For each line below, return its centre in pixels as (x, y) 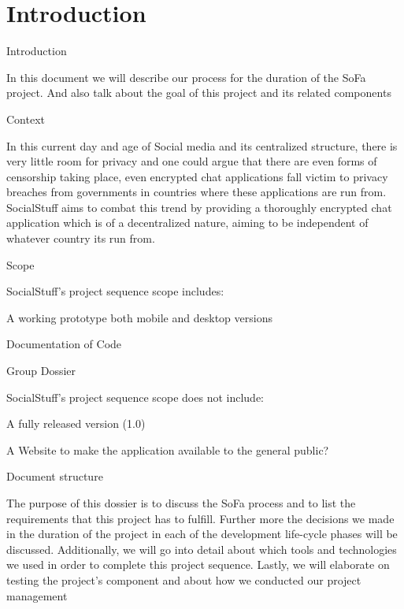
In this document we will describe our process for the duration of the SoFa (186, 77)
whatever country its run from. (81, 238)
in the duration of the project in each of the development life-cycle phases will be (202, 534)
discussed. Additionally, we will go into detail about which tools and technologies (202, 549)
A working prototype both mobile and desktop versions (139, 317)
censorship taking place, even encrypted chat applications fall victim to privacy (197, 176)
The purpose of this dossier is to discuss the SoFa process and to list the (181, 503)
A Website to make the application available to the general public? (168, 449)
